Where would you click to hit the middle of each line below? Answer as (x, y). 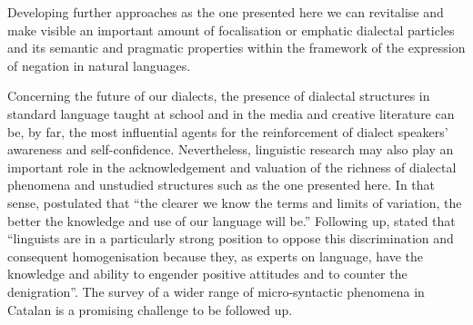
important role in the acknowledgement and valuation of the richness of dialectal (232, 167)
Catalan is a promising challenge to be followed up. (150, 309)
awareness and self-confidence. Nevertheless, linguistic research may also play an (231, 149)
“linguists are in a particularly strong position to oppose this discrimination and (231, 238)
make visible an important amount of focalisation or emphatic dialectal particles (231, 30)
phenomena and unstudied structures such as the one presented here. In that (221, 185)
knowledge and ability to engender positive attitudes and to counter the (207, 274)
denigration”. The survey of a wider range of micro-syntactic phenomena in (216, 291)
